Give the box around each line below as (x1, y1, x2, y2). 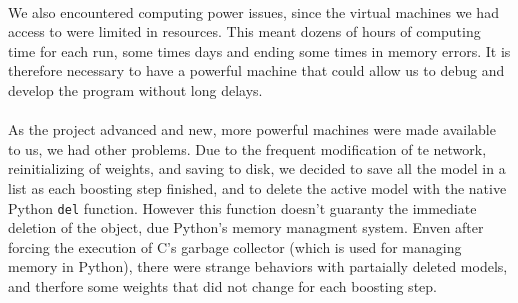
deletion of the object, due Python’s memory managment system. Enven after (8, 217, 484, 238)
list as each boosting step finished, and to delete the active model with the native (8, 177, 507, 198)
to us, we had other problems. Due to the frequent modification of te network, (8, 138, 487, 159)
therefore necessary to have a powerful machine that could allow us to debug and (8, 60, 505, 81)
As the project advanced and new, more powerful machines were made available (8, 119, 496, 140)
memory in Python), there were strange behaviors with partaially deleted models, (8, 256, 508, 277)
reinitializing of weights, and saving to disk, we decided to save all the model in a (8, 158, 506, 179)
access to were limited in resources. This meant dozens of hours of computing (8, 21, 481, 42)
